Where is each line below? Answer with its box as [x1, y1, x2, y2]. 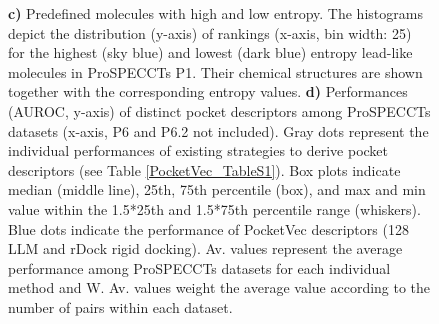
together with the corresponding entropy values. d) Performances [8, 81, 408, 102]
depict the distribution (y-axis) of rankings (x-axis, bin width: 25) [8, 22, 412, 43]
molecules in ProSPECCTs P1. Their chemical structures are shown [8, 61, 423, 82]
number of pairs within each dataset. [8, 296, 233, 317]
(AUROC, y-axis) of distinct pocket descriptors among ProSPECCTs [8, 100, 431, 121]
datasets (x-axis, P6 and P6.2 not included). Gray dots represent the [8, 120, 429, 141]
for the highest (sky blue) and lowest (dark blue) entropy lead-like [8, 42, 413, 63]
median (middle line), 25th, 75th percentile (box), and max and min [8, 179, 426, 200]
